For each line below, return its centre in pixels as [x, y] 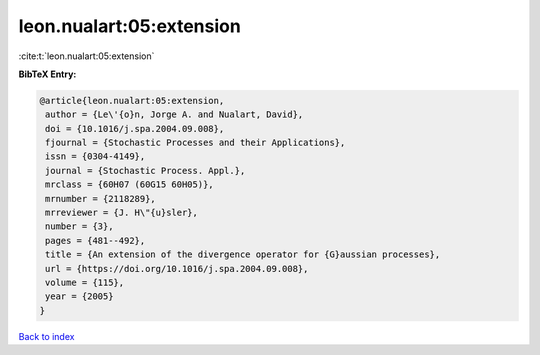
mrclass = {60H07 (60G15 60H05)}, [129, 184]
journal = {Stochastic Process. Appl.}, [145, 170]
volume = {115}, [85, 282]
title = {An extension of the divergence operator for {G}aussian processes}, [243, 254]
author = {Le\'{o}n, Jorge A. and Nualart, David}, [174, 114]
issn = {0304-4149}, [95, 156]
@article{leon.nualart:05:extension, [132, 100]
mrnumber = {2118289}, [101, 198]
